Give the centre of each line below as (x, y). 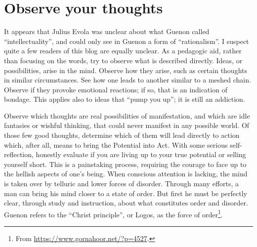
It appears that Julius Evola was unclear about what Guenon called (107, 31)
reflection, (19, 154)
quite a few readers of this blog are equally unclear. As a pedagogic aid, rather (123, 51)
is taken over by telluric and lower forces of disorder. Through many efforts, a (122, 184)
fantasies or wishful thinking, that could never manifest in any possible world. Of (127, 125)
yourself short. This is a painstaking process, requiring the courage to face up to (125, 164)
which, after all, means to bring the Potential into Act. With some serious (116, 144)
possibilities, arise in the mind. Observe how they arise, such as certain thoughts (126, 70)
